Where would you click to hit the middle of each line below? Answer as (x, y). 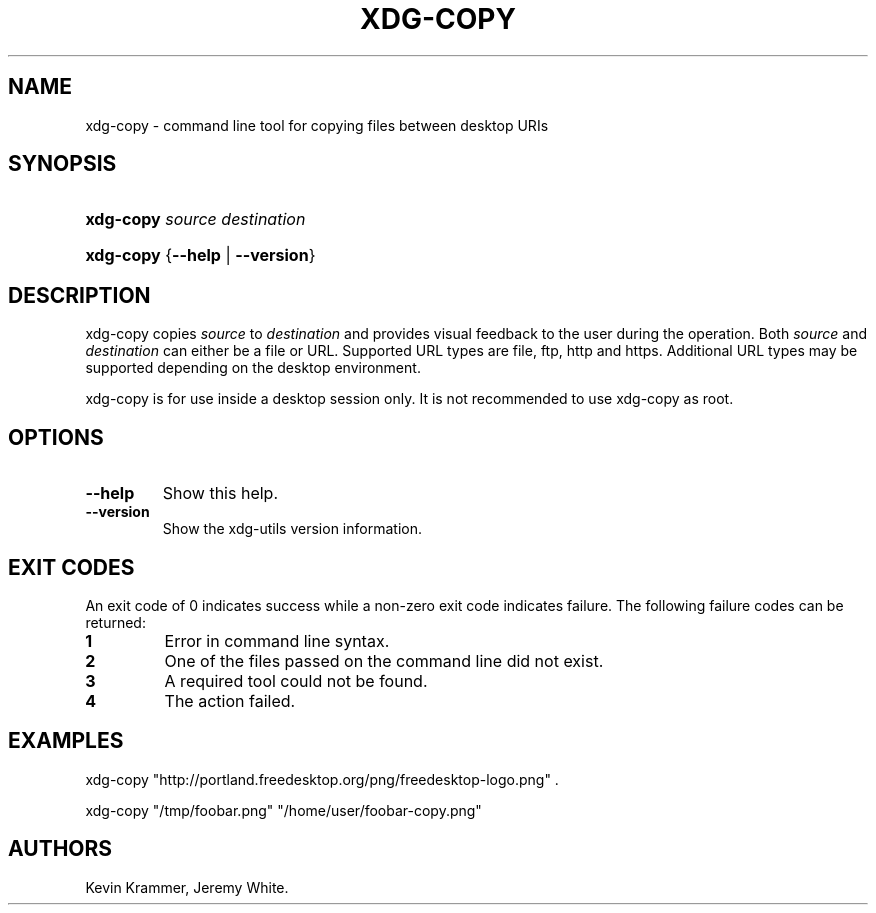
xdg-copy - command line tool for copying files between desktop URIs (317, 125)
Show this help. (220, 493)
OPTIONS (56, 437)
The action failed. (230, 700)
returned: (115, 622)
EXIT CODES (71, 567)
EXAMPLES (66, 741)
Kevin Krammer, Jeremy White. (187, 887)
